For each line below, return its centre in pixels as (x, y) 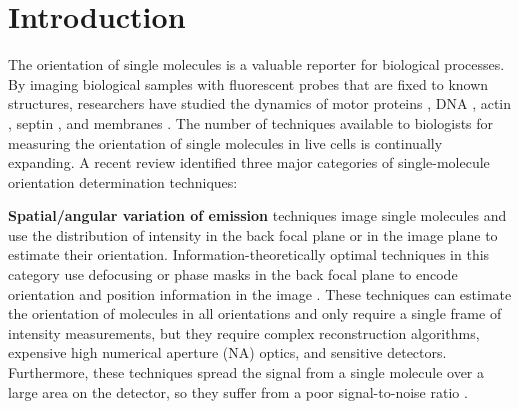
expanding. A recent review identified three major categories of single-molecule (249, 162)
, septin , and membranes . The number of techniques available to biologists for (251, 122)
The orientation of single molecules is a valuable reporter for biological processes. (256, 64)
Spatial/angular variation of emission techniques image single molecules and (257, 215)
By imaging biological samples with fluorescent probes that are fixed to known (248, 83)
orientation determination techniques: (123, 181)
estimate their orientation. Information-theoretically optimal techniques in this (249, 254)
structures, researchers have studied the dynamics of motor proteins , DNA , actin (260, 103)
